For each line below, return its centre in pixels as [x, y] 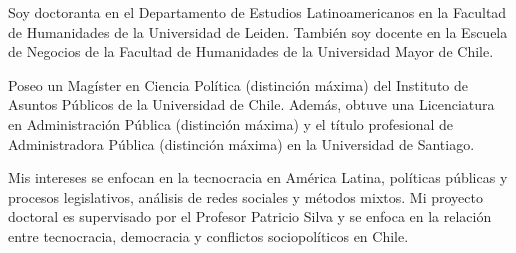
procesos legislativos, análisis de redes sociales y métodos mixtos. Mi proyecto [245, 196]
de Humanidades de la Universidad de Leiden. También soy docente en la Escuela [258, 31]
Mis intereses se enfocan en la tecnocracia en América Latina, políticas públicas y [258, 177]
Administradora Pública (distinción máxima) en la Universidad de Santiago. [241, 143]
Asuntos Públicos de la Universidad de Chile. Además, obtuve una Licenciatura [251, 104]
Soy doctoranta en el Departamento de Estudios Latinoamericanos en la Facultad [257, 12]
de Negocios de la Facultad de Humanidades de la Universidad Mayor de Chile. [251, 51]
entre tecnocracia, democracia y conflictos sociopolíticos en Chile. [208, 235]
